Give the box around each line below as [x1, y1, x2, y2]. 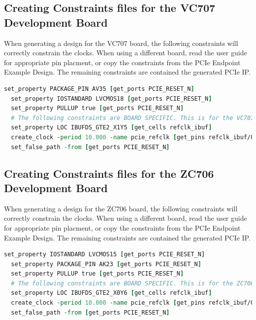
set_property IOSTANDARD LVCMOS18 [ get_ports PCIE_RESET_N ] [11, 95, 212, 102]
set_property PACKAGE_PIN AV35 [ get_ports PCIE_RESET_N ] [4, 85, 194, 92]
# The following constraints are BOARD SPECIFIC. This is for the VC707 [11, 114, 255, 121]
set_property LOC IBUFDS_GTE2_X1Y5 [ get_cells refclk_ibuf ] [11, 124, 212, 131]
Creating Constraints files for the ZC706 [4, 165, 214, 181]
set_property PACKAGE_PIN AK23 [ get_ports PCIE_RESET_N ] [11, 260, 201, 268]
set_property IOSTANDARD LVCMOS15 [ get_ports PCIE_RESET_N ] [4, 251, 205, 258]
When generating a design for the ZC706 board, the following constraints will [4, 203, 238, 213]
